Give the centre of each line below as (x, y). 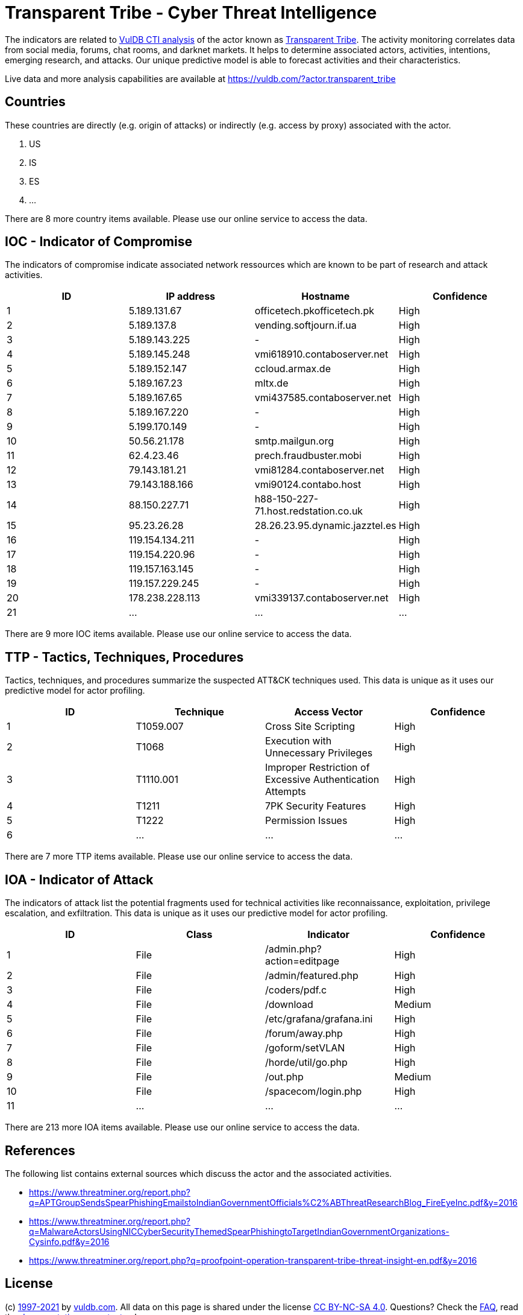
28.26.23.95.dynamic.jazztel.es (325, 526)
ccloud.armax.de (293, 369)
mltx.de (271, 383)
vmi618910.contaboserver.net (321, 354)
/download (289, 1005)
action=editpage (302, 961)
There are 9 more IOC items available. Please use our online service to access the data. (178, 634)
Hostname (326, 296)
